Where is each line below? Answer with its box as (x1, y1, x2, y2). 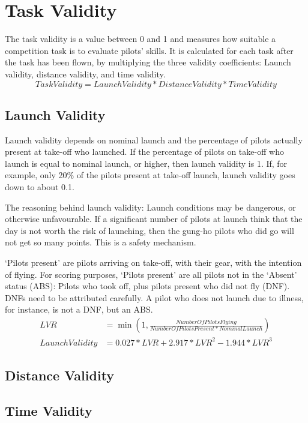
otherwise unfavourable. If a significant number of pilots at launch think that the (5, 212, 303, 225)
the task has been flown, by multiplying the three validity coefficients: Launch (5, 56, 291, 68)
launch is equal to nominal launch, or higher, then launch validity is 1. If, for (5, 157, 288, 169)
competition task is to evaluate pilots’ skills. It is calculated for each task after (5, 44, 294, 56)
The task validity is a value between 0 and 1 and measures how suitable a (5, 32, 276, 45)
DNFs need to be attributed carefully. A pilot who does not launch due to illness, (5, 291, 304, 304)
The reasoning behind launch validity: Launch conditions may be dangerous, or (5, 200, 296, 213)
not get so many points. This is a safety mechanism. (5, 236, 196, 248)
